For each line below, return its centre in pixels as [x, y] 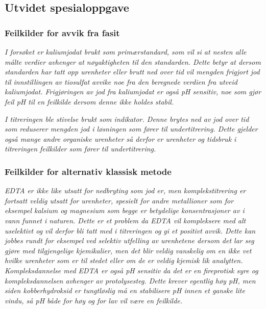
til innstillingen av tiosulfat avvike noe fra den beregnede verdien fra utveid [121, 81]
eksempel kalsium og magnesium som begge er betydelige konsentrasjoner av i [125, 210]
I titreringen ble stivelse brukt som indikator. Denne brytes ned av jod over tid [127, 119]
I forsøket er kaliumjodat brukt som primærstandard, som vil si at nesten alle [126, 51]
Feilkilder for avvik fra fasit [62, 32]
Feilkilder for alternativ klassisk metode [88, 171]
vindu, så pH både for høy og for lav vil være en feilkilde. [94, 300]
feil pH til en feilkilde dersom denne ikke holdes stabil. [89, 101]
